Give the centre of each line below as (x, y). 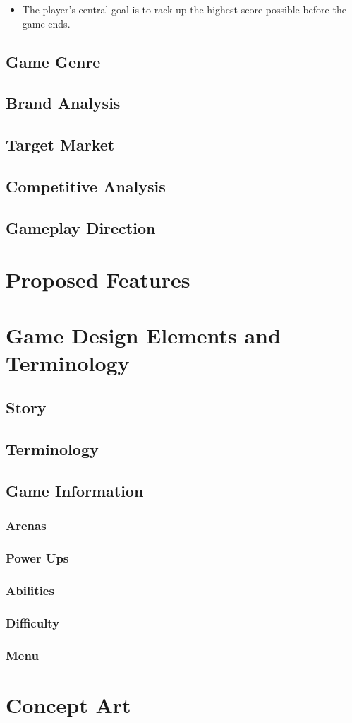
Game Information (75, 490)
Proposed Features (98, 280)
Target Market (60, 145)
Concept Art (68, 704)
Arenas (26, 525)
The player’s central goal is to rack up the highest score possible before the (184, 9)
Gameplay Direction (81, 227)
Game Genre (53, 61)
